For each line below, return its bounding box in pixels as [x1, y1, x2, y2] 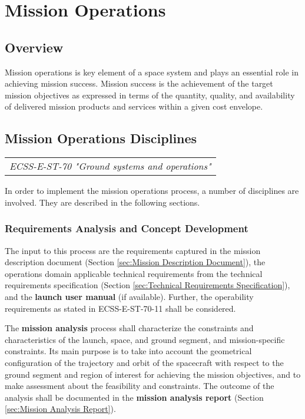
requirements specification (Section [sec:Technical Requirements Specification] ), [5, 279, 290, 291]
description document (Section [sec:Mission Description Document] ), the [5, 256, 266, 268]
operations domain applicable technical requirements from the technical [5, 267, 263, 279]
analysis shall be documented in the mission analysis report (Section [5, 391, 264, 403]
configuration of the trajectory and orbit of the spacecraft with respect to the [5, 356, 284, 368]
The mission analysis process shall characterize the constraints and [5, 322, 254, 334]
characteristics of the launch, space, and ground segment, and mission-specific [5, 333, 285, 345]
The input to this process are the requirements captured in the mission [5, 244, 261, 256]
